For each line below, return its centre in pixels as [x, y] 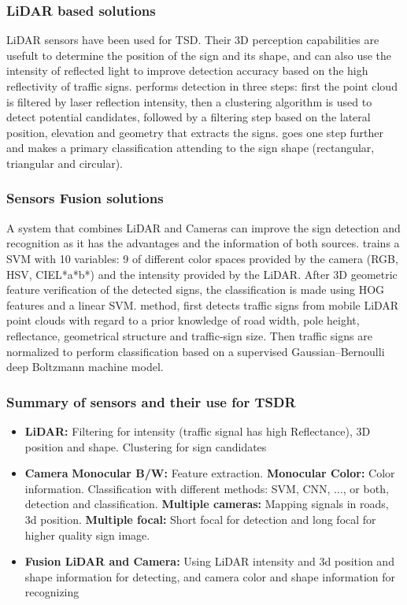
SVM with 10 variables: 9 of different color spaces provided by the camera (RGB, [202, 258]
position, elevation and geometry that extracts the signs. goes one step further [195, 132]
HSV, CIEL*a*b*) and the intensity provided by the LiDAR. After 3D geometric [202, 274]
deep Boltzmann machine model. [85, 367]
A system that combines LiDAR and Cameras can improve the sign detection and [203, 227]
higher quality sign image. [87, 534]
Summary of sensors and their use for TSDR [151, 401]
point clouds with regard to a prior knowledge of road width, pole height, [183, 320]
